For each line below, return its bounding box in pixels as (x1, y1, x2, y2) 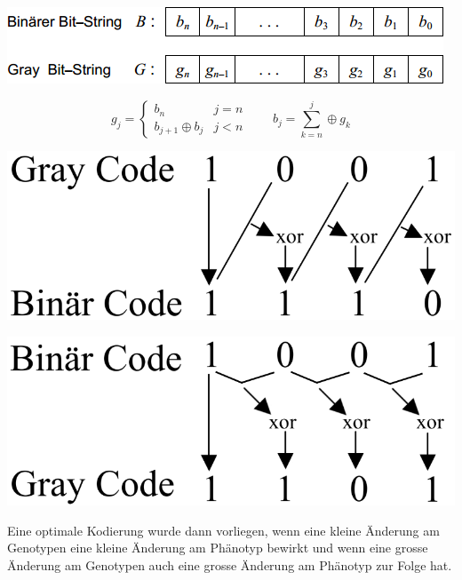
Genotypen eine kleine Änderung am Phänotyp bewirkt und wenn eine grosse (7, 538, 428, 557)
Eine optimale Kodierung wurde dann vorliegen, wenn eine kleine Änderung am (7, 520, 440, 539)
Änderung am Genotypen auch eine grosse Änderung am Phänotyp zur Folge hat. (7, 555, 452, 574)
